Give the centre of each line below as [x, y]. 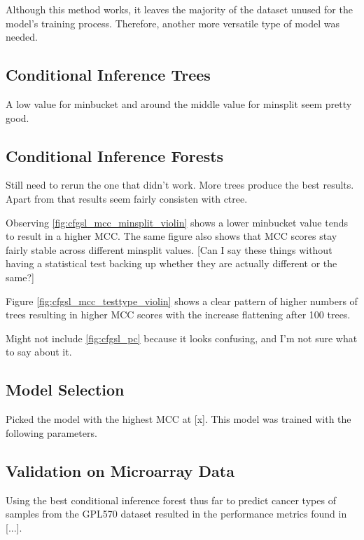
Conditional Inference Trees [108, 75]
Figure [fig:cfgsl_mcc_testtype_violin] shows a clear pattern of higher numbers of [182, 301]
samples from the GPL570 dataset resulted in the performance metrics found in [176, 514]
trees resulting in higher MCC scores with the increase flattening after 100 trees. [178, 315]
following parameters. [51, 432]
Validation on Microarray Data [120, 470]
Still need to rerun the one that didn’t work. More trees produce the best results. [180, 185]
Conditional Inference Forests [115, 155]
